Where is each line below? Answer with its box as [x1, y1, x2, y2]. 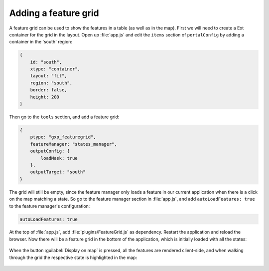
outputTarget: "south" [30, 169, 86, 175]
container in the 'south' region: [9, 39, 72, 45]
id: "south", [30, 59, 62, 65]
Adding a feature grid [9, 7, 99, 18]
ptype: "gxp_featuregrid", [30, 134, 97, 140]
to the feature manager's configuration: [9, 203, 90, 209]
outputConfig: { [30, 148, 70, 154]
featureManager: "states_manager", [30, 141, 117, 147]
